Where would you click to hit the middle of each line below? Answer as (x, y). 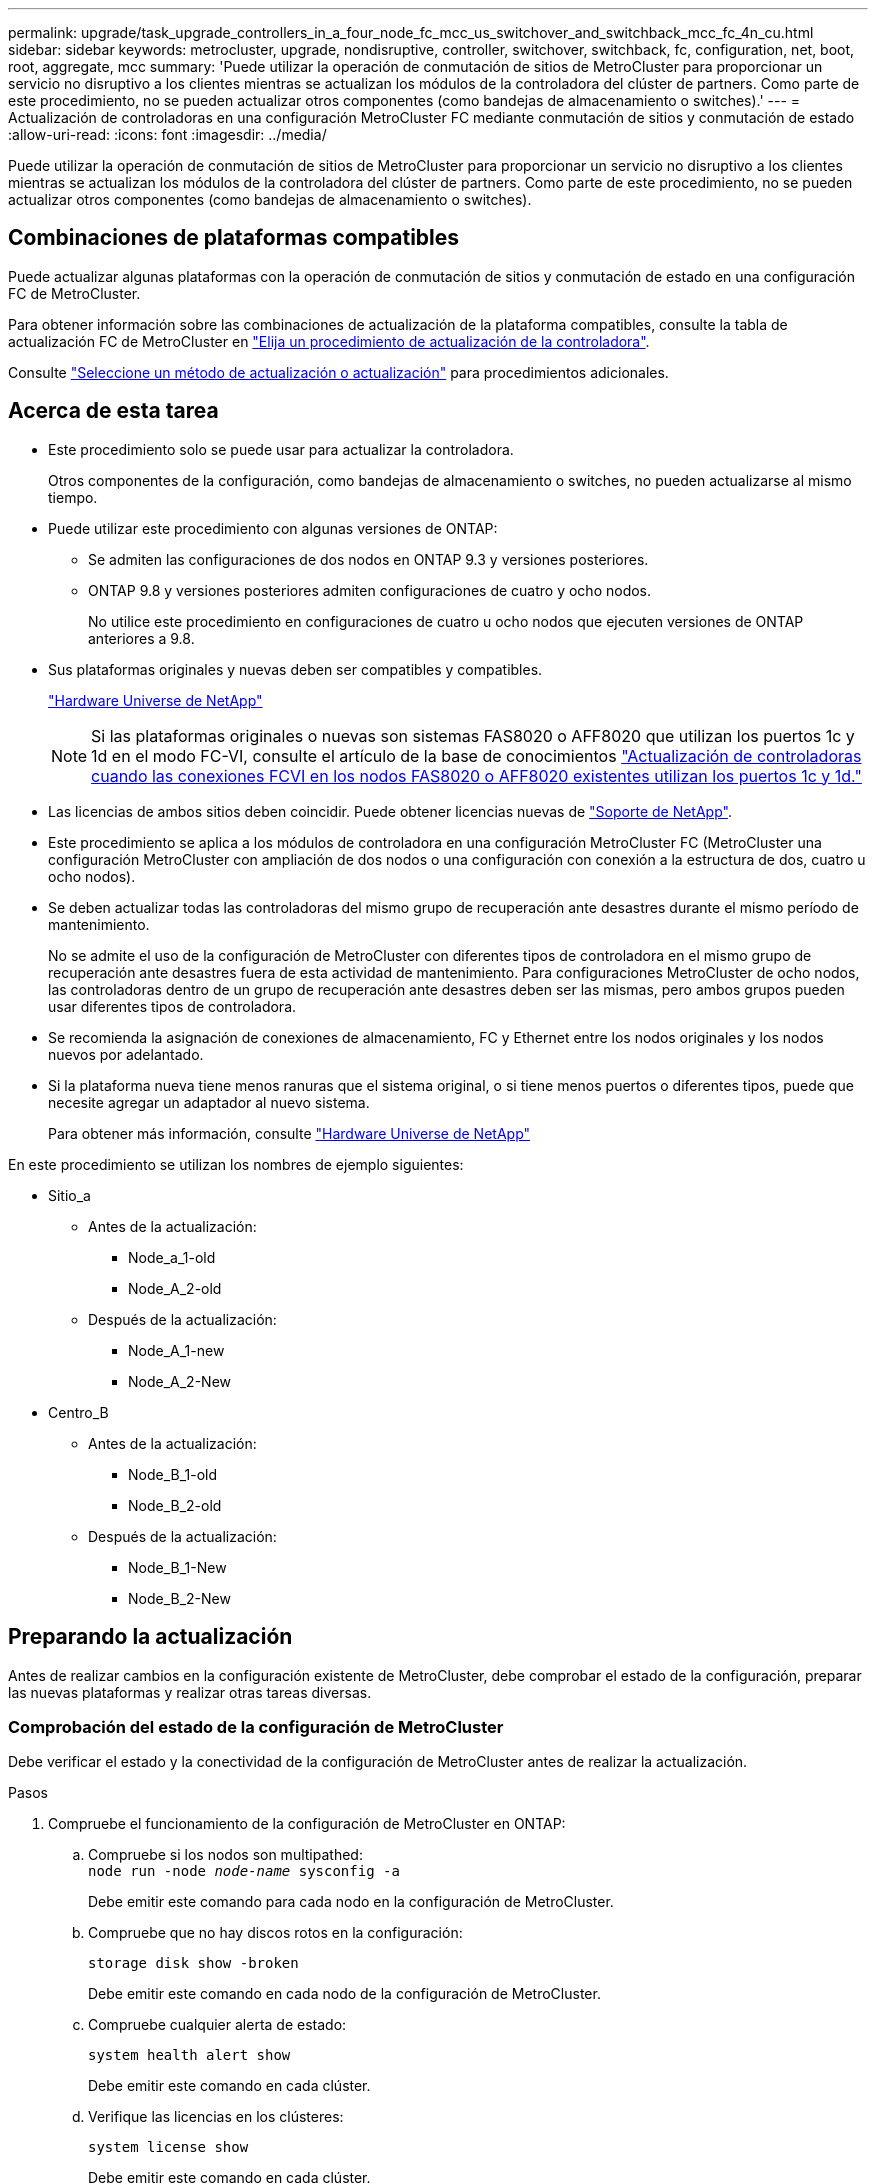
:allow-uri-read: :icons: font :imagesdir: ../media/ (167, 134)
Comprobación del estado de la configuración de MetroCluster (256, 1726)
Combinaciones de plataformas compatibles (234, 238)
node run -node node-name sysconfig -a (244, 1871)
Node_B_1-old (173, 1474)
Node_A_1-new (176, 1350)
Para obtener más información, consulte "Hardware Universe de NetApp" (289, 1133)
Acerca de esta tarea (113, 411)
